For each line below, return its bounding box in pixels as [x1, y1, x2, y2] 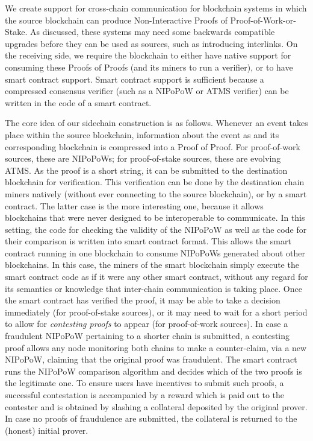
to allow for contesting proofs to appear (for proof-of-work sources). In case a [5, 317, 288, 330]
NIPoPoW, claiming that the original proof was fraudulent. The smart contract [5, 353, 297, 366]
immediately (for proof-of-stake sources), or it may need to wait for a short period [5, 305, 308, 318]
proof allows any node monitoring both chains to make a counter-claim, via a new [5, 341, 307, 354]
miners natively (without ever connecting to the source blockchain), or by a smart [5, 187, 307, 200]
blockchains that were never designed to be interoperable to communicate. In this [5, 211, 305, 224]
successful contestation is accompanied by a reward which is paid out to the [5, 389, 285, 401]
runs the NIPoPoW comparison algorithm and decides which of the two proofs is [5, 364, 302, 377]
